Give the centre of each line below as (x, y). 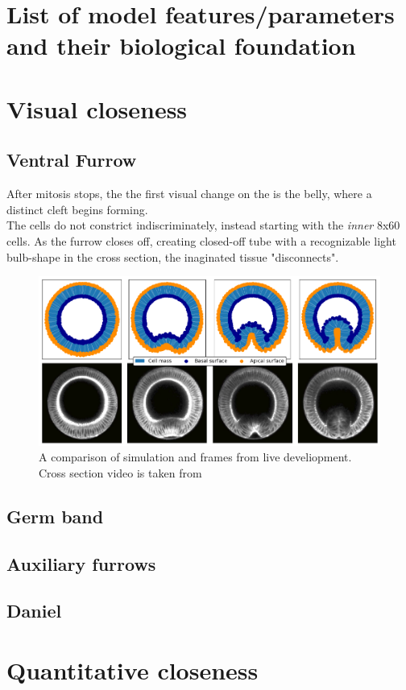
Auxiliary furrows (81, 563)
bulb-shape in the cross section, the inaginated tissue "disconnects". (173, 256)
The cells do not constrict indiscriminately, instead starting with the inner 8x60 (203, 225)
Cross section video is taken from (120, 472)
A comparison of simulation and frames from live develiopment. (195, 457)
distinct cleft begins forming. (77, 209)
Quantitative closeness (133, 669)
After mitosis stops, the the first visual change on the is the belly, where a (189, 194)
